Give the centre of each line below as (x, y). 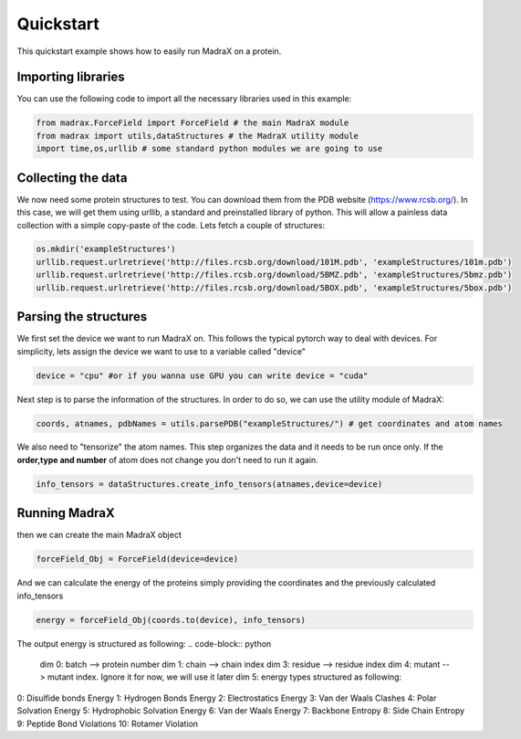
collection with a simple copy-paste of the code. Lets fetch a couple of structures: (171, 225)
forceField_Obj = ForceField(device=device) (137, 559)
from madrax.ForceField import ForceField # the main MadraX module (193, 123)
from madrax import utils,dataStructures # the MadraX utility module (198, 136)
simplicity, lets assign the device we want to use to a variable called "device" (161, 351)
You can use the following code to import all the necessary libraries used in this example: (184, 99)
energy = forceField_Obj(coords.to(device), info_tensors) (171, 620)
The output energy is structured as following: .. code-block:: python (144, 643)
